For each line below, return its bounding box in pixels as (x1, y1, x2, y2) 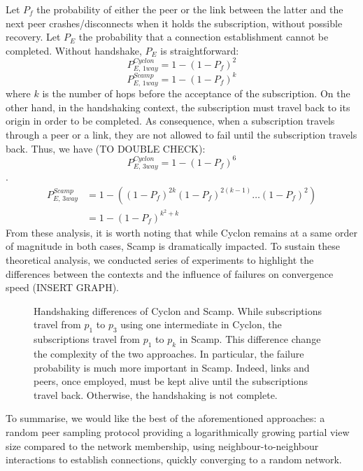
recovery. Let (6, 29, 61, 44)
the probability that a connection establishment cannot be (78, 29, 329, 44)
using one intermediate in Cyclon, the (120, 317, 282, 332)
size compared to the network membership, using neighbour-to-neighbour (6, 438, 319, 453)
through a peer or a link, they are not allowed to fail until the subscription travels (6, 127, 357, 141)
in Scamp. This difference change (179, 332, 321, 346)
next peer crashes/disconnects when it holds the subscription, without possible (6, 15, 343, 30)
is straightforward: (160, 43, 239, 57)
